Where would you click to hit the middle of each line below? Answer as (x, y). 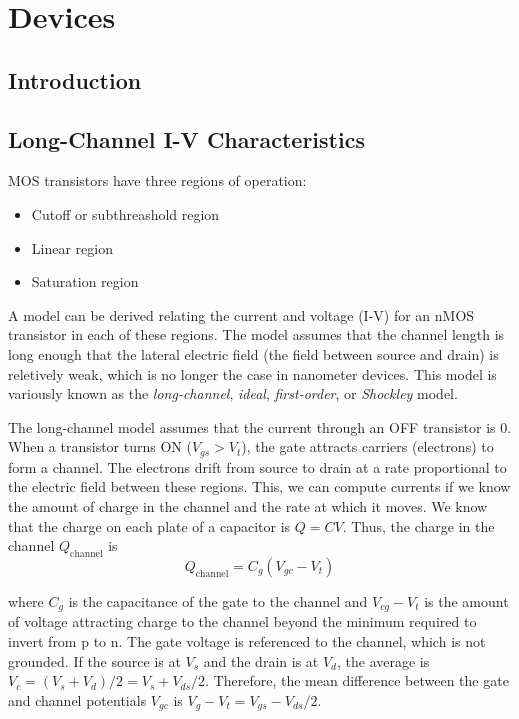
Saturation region (85, 281)
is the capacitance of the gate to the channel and (218, 600)
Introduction (75, 79)
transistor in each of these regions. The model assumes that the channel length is (256, 334)
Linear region (72, 247)
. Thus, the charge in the (418, 525)
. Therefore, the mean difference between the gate (357, 680)
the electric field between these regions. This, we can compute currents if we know (259, 486)
